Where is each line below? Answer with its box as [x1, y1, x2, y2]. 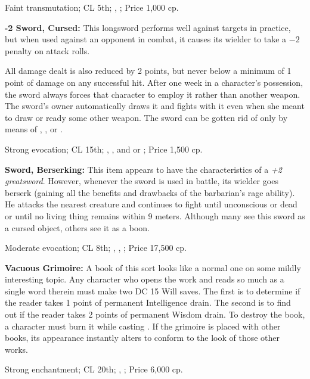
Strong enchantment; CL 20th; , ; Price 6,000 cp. [5, 363, 183, 375]
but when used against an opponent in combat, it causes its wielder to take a [5, 33, 287, 45]
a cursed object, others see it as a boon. [5, 221, 150, 234]
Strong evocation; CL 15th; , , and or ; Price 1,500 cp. [5, 142, 203, 155]
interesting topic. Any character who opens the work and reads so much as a [5, 273, 284, 285]
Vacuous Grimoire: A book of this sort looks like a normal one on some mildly [5, 261, 301, 274]
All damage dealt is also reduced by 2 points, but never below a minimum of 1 [5, 64, 292, 77]
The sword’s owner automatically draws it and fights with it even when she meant [5, 100, 305, 112]
